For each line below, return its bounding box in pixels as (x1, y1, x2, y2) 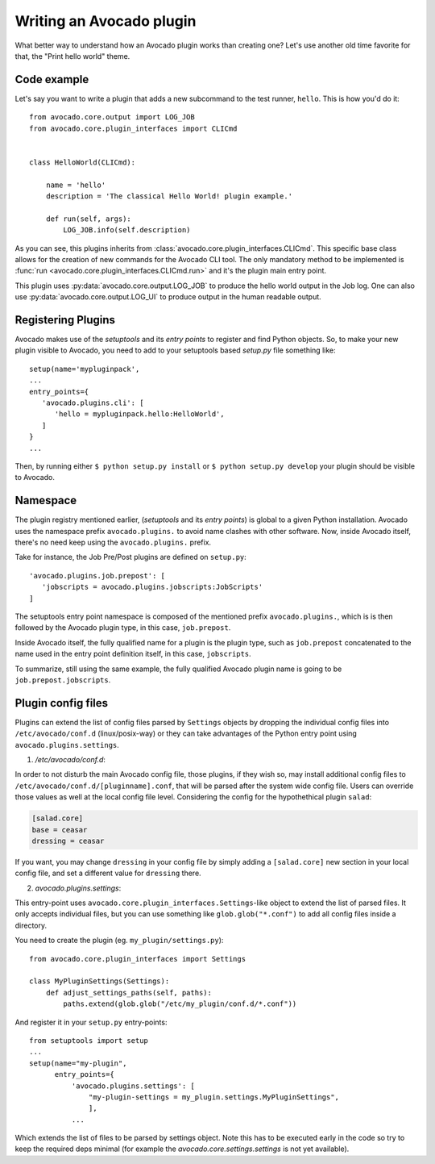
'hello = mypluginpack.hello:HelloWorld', (54, 410, 225, 419)
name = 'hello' (45, 180, 106, 190)
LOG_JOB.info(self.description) (63, 226, 191, 235)
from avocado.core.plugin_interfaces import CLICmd (29, 123, 238, 133)
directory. (14, 920, 48, 930)
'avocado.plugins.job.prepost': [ (29, 571, 165, 580)
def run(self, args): (45, 214, 132, 223)
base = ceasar (31, 825, 88, 834)
